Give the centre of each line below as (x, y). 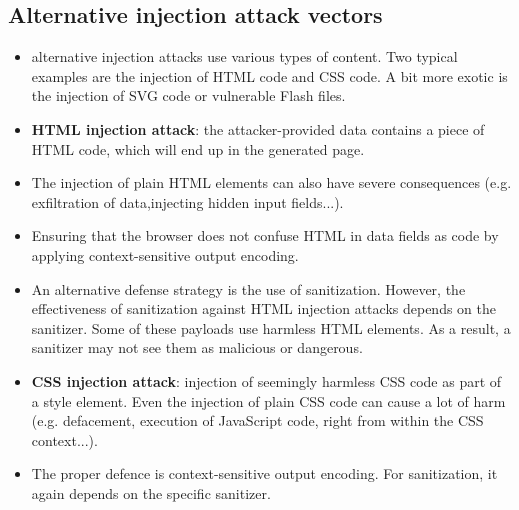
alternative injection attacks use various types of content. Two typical (244, 56)
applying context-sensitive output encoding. (165, 254)
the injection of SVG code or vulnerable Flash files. (188, 95)
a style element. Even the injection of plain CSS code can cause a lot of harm (268, 400)
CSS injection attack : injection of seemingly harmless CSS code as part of (266, 380)
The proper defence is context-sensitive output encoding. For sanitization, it (264, 473)
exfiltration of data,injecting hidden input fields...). (187, 201)
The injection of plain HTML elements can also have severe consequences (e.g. (271, 182)
